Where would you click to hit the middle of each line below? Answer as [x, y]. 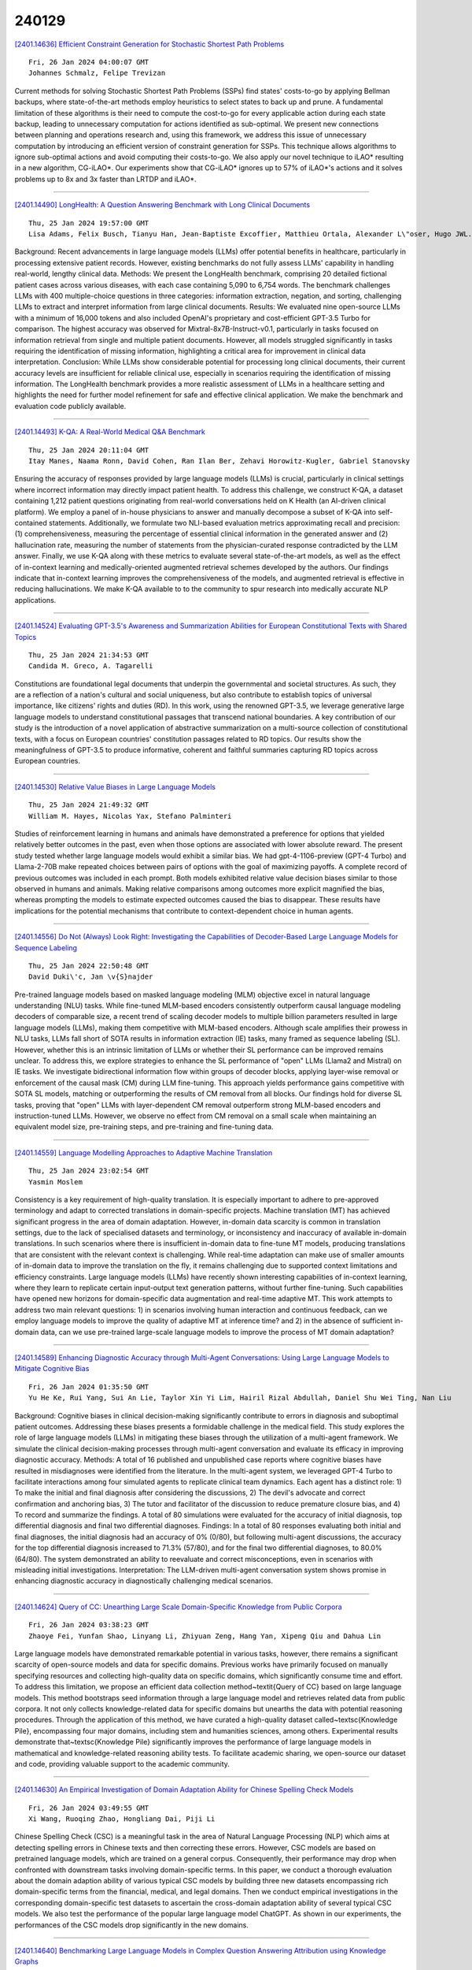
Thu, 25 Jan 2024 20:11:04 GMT [89, 450]
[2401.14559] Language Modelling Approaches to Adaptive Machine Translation [144, 1152]
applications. [35, 600]
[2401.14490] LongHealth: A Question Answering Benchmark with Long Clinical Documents [162, 205]
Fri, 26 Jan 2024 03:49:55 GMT [89, 1808]
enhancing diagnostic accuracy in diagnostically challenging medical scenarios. [144, 1581]
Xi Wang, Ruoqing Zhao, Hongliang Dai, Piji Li [122, 1819]
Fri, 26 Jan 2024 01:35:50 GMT [89, 1386]
